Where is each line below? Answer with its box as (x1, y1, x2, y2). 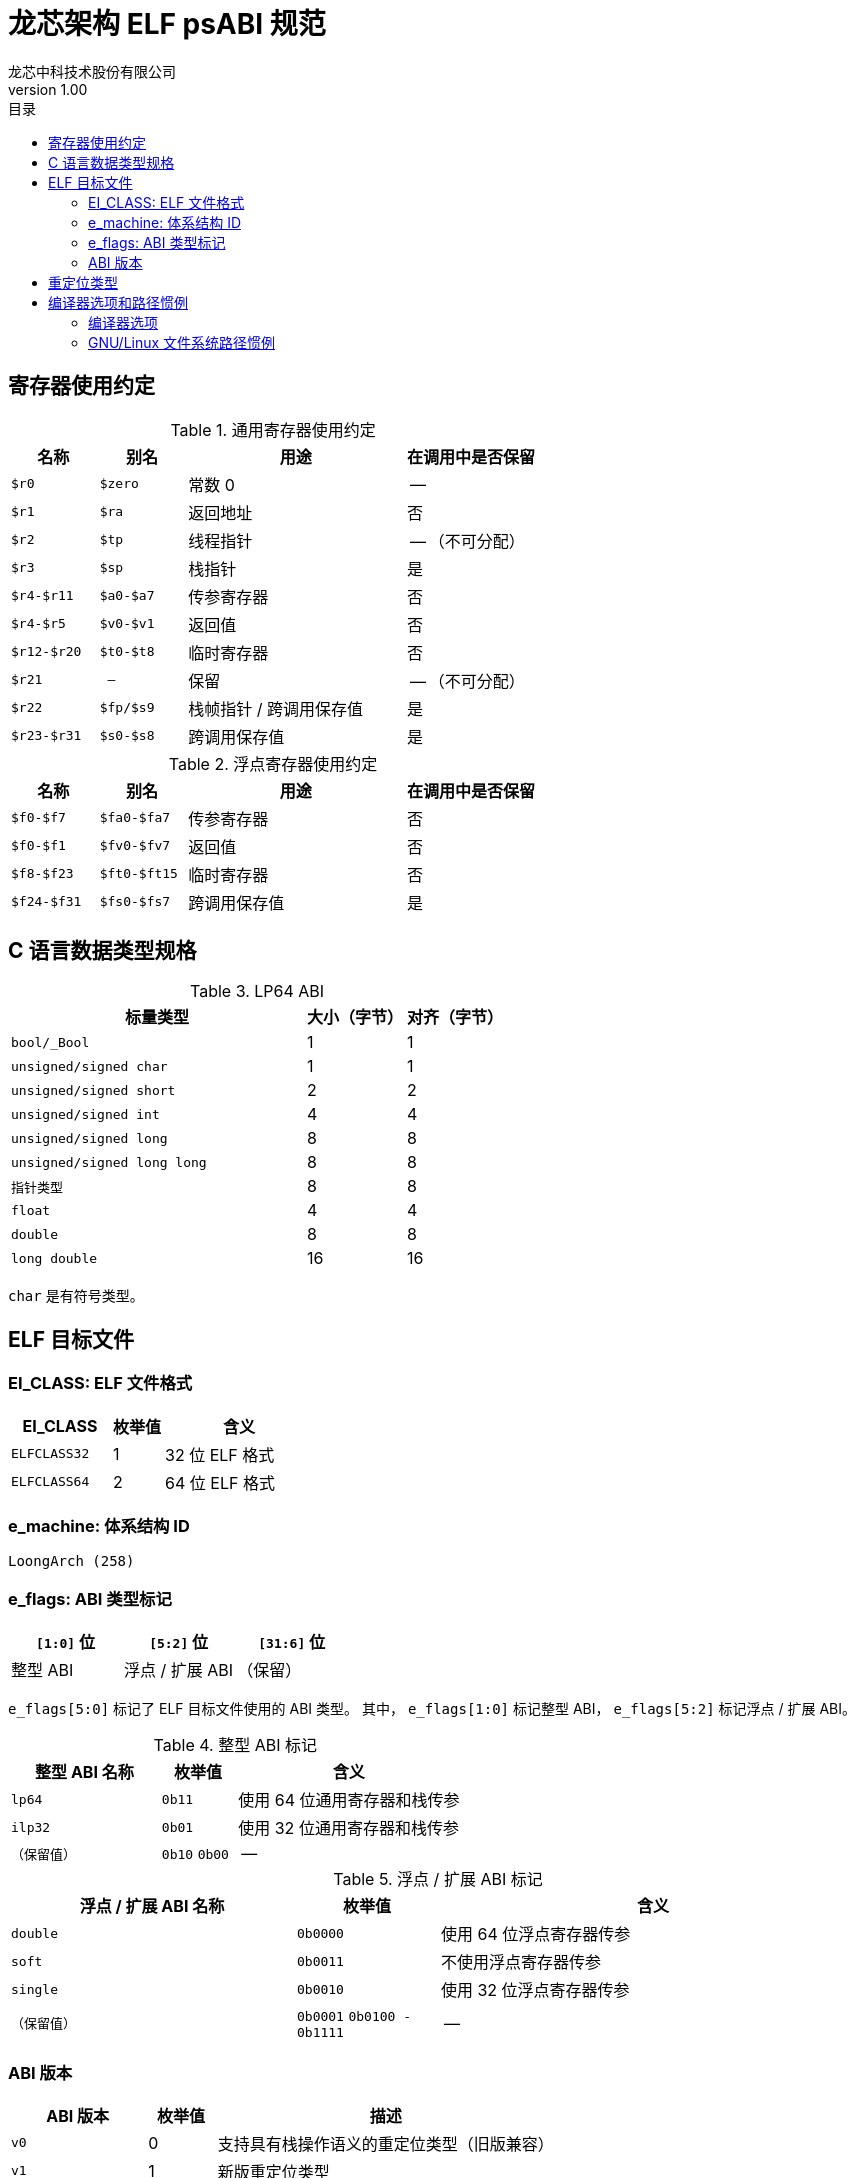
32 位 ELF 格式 (165, 1444, 275, 1465)
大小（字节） (307, 1007, 404, 1028)
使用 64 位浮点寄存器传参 (440, 1924, 631, 1945)
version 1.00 (8, 80, 88, 98)
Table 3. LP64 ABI (189, 981, 325, 1002)
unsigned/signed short (11, 1082, 176, 1098)
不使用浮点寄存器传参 (440, 1952, 601, 1973)
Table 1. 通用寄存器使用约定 (170, 419, 376, 440)
